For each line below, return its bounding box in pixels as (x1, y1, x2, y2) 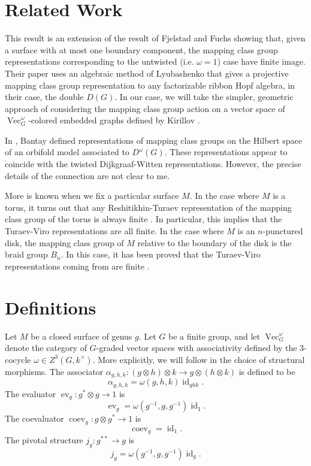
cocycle (5, 353, 31, 365)
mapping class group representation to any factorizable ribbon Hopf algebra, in (5, 78, 295, 91)
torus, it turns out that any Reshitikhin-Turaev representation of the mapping (5, 201, 292, 213)
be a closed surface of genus (31, 329, 132, 342)
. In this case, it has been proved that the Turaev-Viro (61, 248, 261, 261)
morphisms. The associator (5, 365, 104, 377)
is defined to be (238, 365, 295, 377)
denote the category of (5, 341, 87, 354)
